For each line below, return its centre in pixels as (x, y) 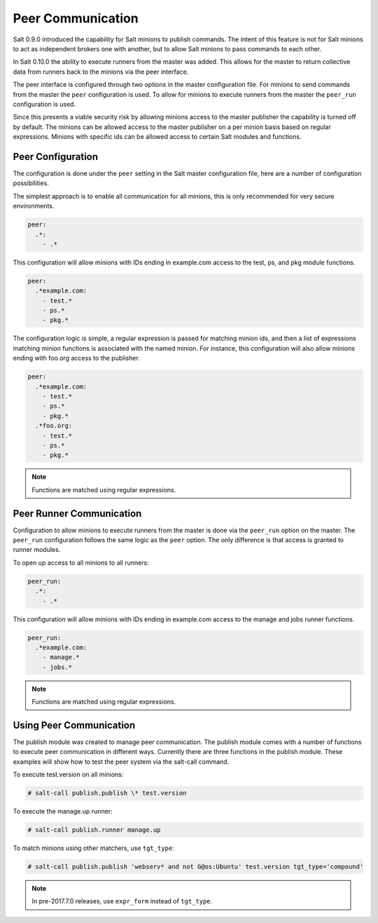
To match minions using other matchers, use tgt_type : (93, 848)
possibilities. (31, 183)
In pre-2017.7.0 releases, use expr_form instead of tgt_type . (122, 901)
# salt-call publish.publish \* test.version (107, 793)
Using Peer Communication (74, 725)
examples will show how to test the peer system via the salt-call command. (121, 762)
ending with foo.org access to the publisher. (76, 358)
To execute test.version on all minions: (68, 774)
